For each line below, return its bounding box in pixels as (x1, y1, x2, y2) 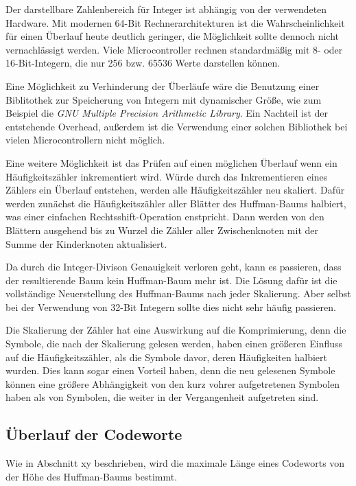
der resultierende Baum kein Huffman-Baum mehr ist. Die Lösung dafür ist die (5, 273, 337, 287)
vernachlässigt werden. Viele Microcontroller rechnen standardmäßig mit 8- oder (5, 42, 343, 56)
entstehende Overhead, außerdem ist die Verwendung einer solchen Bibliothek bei (5, 119, 348, 133)
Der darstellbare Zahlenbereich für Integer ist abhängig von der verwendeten (5, 2, 327, 16)
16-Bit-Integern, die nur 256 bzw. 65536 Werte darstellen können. (5, 56, 281, 70)
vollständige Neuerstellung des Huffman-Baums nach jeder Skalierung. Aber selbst (5, 286, 351, 301)
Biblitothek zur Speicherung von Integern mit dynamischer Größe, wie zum (5, 92, 322, 106)
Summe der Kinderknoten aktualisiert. (5, 236, 167, 251)
